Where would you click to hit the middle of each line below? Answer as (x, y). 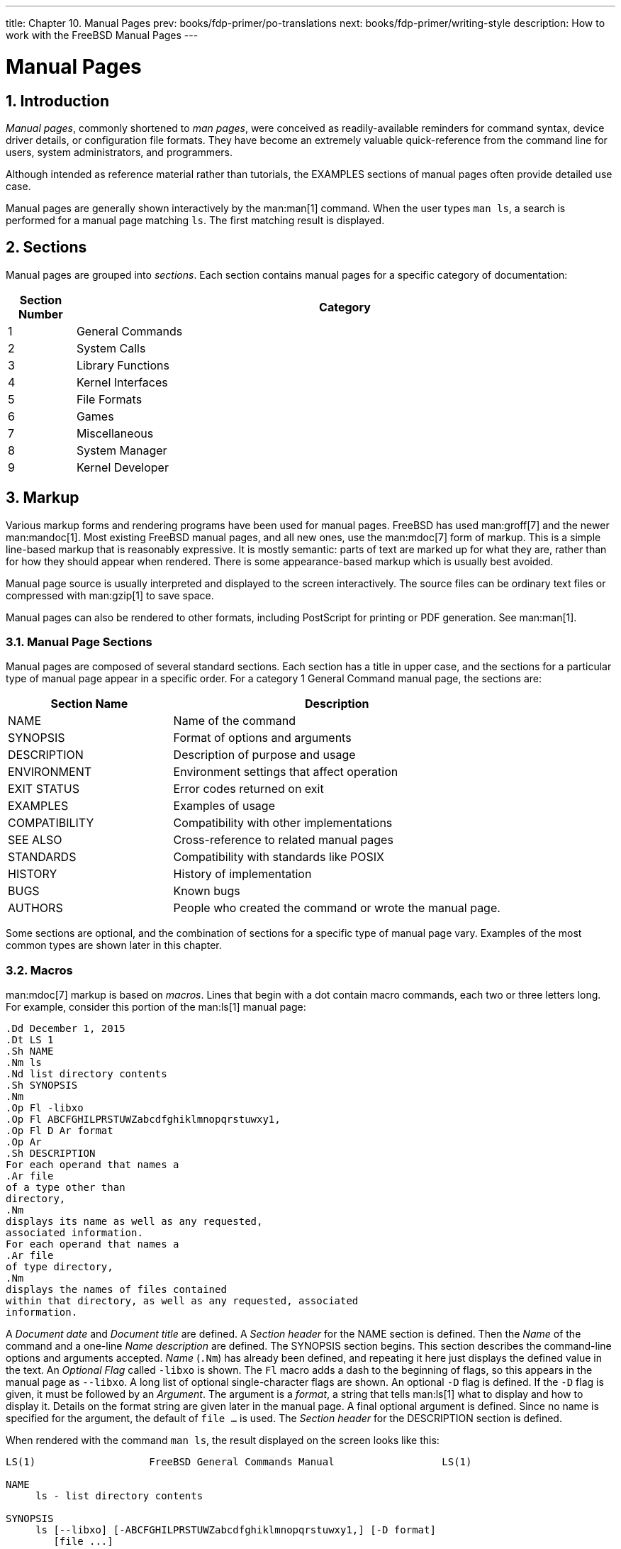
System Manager (122, 450)
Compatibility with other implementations (283, 823)
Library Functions (123, 365)
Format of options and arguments (262, 738)
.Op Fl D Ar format (60, 1131)
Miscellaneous (115, 433)
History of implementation (242, 874)
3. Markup (43, 498)
